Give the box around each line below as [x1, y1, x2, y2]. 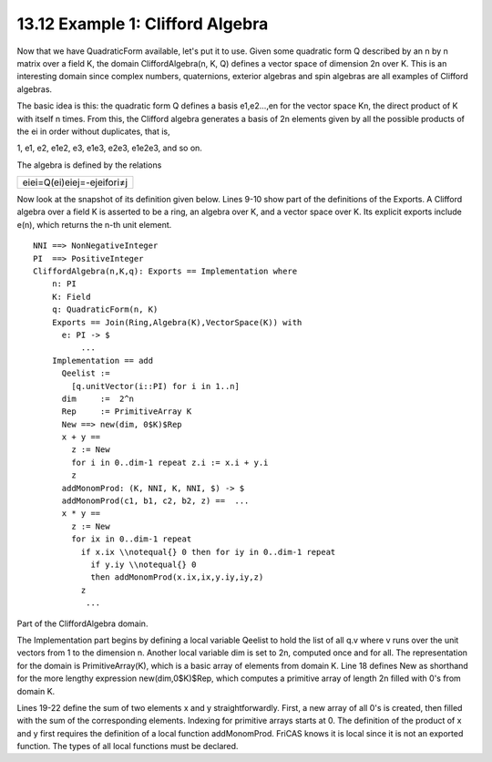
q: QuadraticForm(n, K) [51, 304, 159, 314]
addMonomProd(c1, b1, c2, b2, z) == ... [61, 496, 250, 506]
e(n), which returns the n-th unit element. [16, 219, 172, 230]
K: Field [51, 292, 91, 302]
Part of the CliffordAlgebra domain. [16, 618, 149, 629]
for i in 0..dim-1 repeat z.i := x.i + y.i [71, 457, 269, 468]
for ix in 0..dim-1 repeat [71, 534, 192, 544]
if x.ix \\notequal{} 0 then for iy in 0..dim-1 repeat [80, 547, 336, 557]
